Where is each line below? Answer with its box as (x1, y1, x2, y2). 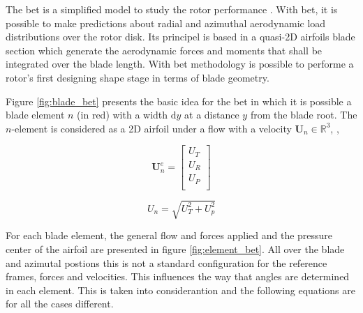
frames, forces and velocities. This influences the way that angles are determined (6, 269, 350, 284)
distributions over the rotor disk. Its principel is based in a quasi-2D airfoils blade (6, 29, 355, 44)
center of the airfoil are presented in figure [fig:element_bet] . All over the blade (6, 241, 345, 256)
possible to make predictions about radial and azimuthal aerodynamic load (6, 15, 326, 30)
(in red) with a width (77, 107, 168, 122)
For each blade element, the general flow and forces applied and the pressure (6, 228, 333, 243)
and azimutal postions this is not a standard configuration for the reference (6, 255, 327, 270)
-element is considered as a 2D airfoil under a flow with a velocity (11, 121, 292, 135)
